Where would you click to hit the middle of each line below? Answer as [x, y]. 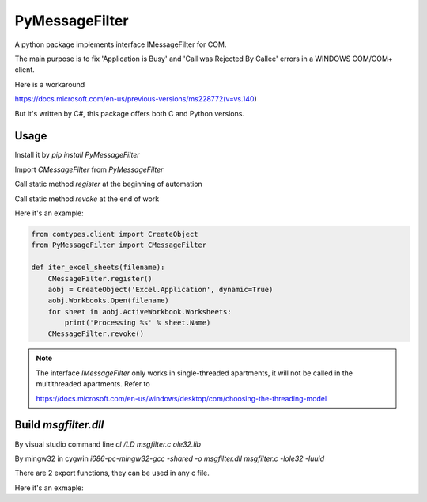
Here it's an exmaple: [49, 488]
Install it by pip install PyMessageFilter [77, 155]
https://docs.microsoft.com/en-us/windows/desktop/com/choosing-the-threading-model [181, 398]
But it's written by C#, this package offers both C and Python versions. [130, 113]
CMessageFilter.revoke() [96, 334]
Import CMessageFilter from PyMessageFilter [89, 169]
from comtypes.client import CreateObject [115, 234]
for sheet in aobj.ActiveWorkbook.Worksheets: [140, 312]
